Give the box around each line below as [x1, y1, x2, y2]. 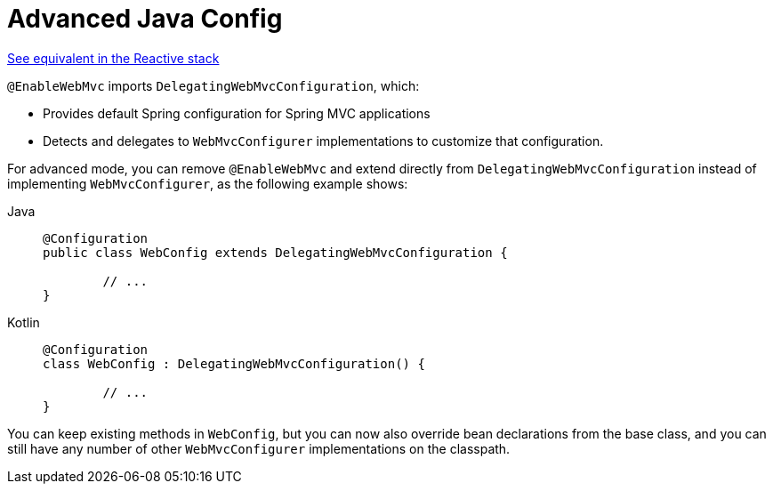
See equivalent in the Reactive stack [7, 50, 220, 66]
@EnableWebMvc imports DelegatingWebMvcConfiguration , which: [7, 77, 420, 93]
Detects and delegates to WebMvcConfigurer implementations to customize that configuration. [43, 133, 604, 149]
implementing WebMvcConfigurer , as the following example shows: [7, 175, 408, 191]
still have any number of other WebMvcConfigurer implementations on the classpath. [7, 440, 511, 456]
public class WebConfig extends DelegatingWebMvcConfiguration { [43, 245, 508, 260]
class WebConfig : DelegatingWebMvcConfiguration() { [43, 356, 425, 371]
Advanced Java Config [7, 4, 283, 34]
